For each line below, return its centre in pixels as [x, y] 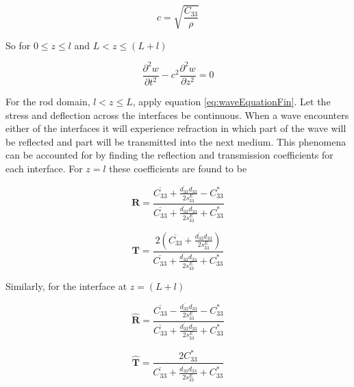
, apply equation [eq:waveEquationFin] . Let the [231, 102]
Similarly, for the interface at [66, 285]
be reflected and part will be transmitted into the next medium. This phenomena [176, 141]
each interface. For [44, 169]
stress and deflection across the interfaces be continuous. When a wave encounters [177, 115]
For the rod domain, [48, 102]
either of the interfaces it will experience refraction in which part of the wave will [176, 128]
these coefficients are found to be [178, 169]
